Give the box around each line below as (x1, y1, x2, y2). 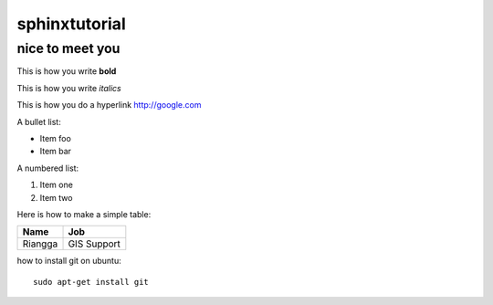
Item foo (39, 132, 72, 143)
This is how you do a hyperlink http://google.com (16, 100, 202, 110)
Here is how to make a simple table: (16, 208, 152, 219)
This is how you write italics (16, 82, 122, 93)
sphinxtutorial (16, 14, 127, 34)
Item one (39, 179, 73, 191)
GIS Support (68, 237, 121, 250)
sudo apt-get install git (33, 277, 150, 287)
